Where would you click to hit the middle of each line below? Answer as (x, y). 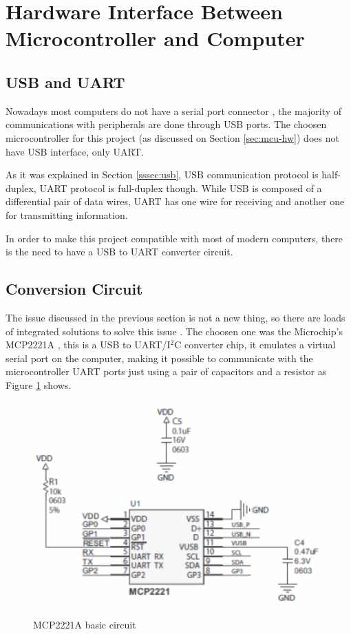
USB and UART (65, 82)
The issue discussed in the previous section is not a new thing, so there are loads (175, 317)
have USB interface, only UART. (75, 151)
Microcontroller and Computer (155, 38)
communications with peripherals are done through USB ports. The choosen (166, 124)
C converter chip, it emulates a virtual (255, 345)
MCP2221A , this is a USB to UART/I (88, 345)
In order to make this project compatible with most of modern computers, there (174, 238)
